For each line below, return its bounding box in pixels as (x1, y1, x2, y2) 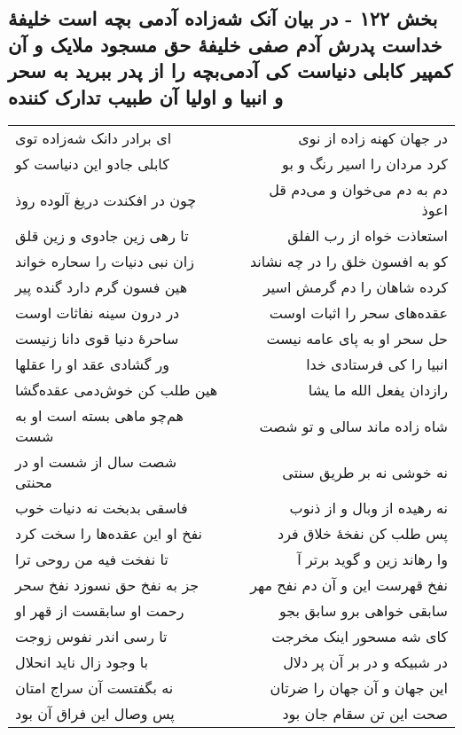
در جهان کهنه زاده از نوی (298, 128, 448, 149)
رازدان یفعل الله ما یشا (308, 379, 448, 401)
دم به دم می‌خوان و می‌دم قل (269, 179, 448, 200)
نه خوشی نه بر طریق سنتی (282, 461, 448, 482)
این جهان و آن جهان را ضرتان (270, 677, 448, 699)
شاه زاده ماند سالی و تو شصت (259, 415, 448, 436)
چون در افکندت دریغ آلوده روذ (15, 189, 197, 210)
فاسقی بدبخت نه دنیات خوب (15, 497, 188, 519)
